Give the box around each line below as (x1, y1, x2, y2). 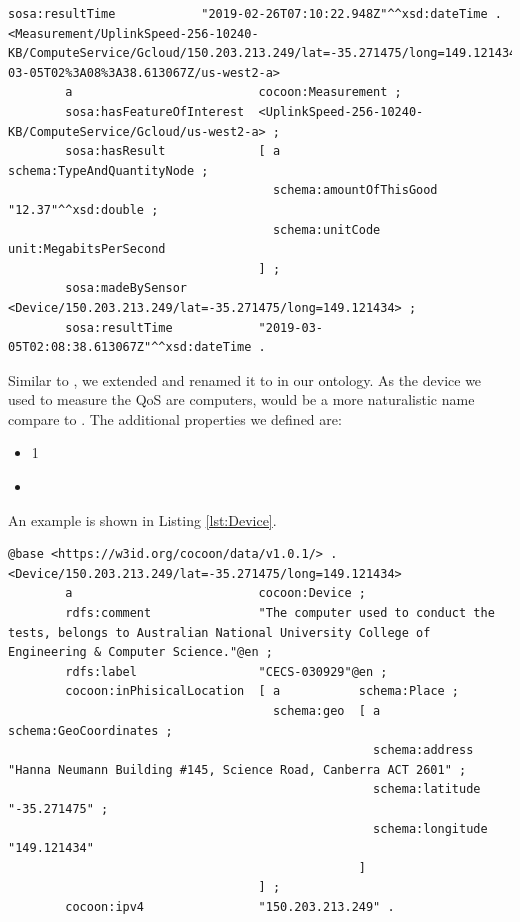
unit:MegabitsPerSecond (8, 242, 166, 257)
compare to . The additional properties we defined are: (8, 408, 342, 429)
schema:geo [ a (272, 704, 381, 718)
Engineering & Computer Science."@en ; (8, 645, 273, 660)
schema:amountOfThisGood (272, 183, 438, 198)
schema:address (373, 743, 474, 758)
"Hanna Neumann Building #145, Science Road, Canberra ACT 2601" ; (8, 762, 467, 777)
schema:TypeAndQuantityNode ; (8, 163, 209, 178)
